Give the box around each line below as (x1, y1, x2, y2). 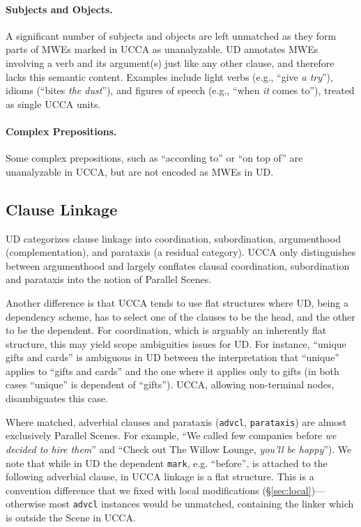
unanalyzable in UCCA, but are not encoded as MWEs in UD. (6, 164, 274, 178)
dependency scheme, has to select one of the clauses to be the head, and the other (6, 309, 355, 323)
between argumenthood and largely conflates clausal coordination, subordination (6, 258, 350, 273)
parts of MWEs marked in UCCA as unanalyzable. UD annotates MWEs (6, 42, 318, 56)
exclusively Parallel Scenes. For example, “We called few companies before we (6, 428, 337, 443)
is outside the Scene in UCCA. (6, 510, 136, 525)
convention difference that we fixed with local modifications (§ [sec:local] (6, 482, 312, 497)
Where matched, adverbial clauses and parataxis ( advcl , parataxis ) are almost (6, 414, 347, 429)
